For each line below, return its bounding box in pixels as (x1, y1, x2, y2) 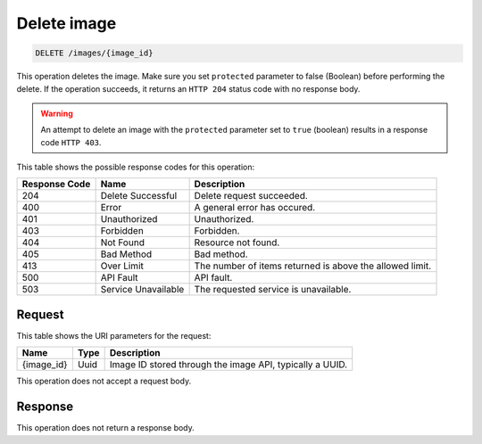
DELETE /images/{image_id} (35, 48, 154, 58)
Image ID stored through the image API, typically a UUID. (109, 358, 348, 371)
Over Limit (100, 259, 145, 272)
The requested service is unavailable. (194, 284, 352, 296)
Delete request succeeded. (194, 190, 308, 202)
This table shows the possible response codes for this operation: (16, 161, 255, 173)
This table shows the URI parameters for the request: (16, 330, 212, 341)
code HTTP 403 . (40, 136, 102, 147)
